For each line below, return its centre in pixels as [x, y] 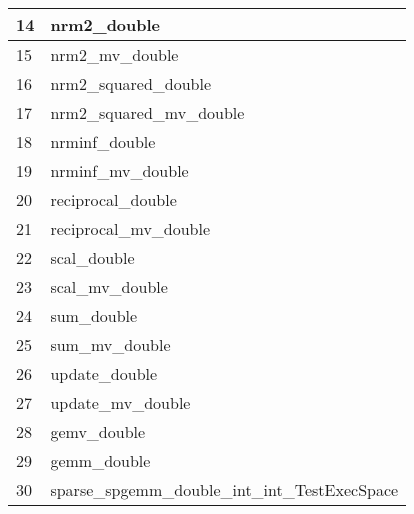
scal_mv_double [109, 286]
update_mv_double [120, 402]
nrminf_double [103, 141]
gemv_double [98, 431]
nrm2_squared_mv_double [147, 112]
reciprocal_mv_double [130, 228]
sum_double [94, 315]
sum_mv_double [110, 344]
